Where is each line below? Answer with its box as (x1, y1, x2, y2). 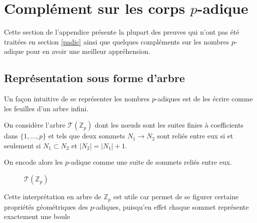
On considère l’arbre (4, 120, 65, 130)
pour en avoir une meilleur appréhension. (26, 46, 151, 56)
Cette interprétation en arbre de (4, 191, 102, 202)
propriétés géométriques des (4, 201, 88, 212)
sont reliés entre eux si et (157, 131, 233, 141)
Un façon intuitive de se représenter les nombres (4, 93, 150, 104)
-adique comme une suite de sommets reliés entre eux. (68, 157, 232, 167)
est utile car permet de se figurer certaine (113, 191, 239, 202)
